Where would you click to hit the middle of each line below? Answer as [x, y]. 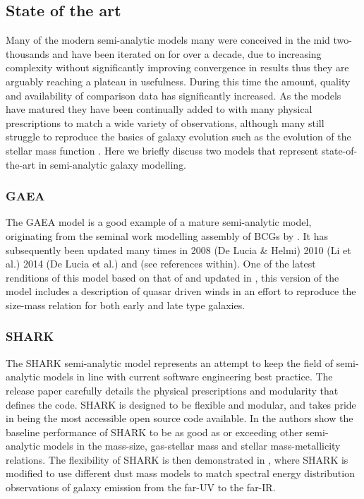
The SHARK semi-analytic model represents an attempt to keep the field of [170, 362]
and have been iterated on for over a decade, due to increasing [187, 53]
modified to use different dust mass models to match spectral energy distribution [180, 473]
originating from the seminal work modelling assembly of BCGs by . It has [167, 235]
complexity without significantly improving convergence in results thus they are [177, 67]
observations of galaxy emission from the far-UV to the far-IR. [141, 487]
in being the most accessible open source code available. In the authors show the [180, 418]
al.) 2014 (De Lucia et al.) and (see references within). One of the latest [161, 264]
